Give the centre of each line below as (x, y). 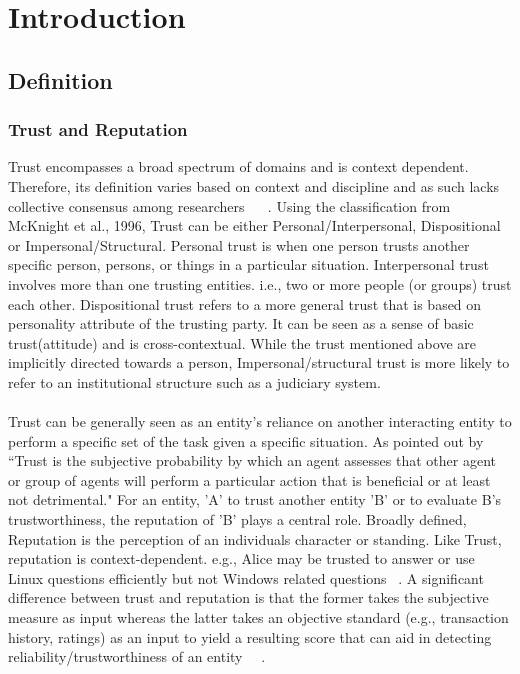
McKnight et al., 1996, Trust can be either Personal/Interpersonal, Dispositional (254, 225)
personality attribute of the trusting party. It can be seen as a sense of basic (241, 323)
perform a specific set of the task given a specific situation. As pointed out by (246, 440)
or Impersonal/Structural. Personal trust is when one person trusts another (239, 244)
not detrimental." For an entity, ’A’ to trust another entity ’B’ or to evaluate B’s (255, 499)
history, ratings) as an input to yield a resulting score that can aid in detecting (250, 636)
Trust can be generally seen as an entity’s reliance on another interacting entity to (260, 421)
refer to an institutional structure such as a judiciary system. (194, 381)
